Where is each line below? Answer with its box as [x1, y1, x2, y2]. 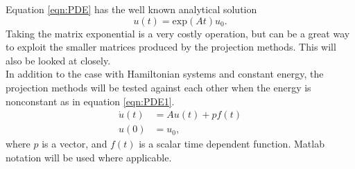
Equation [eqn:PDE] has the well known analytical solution [6, 2, 257, 16]
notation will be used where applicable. [6, 150, 172, 164]
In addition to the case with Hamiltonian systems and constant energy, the [6, 66, 324, 81]
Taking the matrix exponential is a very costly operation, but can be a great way [6, 26, 350, 40]
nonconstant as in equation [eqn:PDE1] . [6, 94, 175, 108]
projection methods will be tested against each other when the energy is [6, 80, 311, 94]
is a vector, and [42, 136, 107, 151]
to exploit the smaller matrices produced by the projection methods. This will [6, 39, 336, 54]
